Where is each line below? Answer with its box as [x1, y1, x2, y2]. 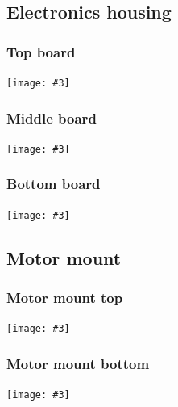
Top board [6, 41, 76, 61]
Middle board [6, 107, 97, 128]
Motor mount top [6, 287, 123, 308]
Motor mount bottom [6, 353, 150, 373]
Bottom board [6, 174, 101, 194]
